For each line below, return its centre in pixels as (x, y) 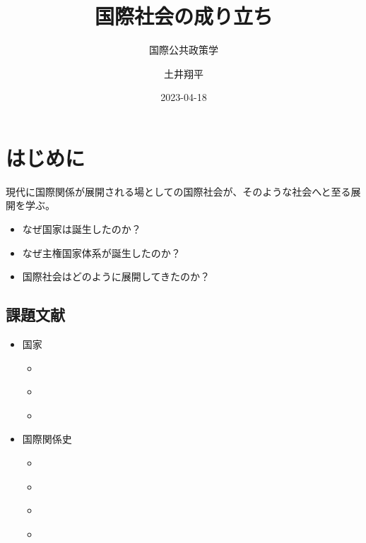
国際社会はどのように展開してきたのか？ (116, 276)
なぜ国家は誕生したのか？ (82, 229)
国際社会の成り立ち (183, 16)
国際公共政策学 (184, 50)
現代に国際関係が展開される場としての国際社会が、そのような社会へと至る (178, 191)
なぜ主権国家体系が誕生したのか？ (101, 252)
